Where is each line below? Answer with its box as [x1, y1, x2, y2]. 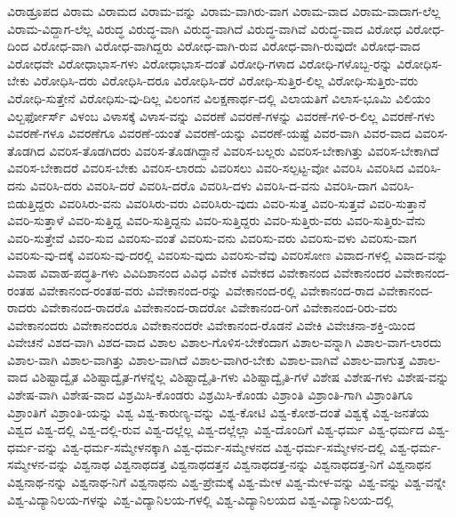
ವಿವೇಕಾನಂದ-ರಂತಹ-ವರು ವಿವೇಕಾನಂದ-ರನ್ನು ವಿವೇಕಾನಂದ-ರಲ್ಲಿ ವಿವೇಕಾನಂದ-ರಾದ [38, 280, 374, 299]
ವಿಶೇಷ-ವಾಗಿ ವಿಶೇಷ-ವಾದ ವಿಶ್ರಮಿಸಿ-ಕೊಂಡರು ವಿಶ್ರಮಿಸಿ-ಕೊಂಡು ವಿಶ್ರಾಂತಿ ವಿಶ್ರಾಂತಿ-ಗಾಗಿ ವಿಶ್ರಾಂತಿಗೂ [7, 385, 413, 404]
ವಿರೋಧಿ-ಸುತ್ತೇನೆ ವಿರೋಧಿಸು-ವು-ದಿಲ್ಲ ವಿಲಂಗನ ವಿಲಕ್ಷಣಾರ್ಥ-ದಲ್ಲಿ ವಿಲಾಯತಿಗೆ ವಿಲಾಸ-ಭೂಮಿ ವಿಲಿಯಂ [7, 88, 431, 107]
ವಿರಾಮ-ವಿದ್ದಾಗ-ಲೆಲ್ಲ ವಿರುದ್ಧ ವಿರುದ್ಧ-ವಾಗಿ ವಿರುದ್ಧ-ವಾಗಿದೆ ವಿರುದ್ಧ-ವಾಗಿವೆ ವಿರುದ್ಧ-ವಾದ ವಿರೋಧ [7, 19, 402, 37]
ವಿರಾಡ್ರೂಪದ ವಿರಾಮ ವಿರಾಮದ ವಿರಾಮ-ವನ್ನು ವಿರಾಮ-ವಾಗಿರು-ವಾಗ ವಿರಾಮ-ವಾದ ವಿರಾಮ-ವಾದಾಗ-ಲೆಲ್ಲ [7, 2, 441, 20]
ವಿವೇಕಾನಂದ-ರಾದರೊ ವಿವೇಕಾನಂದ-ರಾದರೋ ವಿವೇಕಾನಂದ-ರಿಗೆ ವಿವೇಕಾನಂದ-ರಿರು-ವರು [40, 298, 397, 317]
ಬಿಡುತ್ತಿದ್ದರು [7, 193, 55, 212]
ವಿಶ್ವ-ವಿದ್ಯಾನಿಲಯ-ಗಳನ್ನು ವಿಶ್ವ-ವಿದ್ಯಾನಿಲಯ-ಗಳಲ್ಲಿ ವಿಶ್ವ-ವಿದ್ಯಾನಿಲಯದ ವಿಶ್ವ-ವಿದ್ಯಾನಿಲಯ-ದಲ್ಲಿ [7, 489, 394, 508]
